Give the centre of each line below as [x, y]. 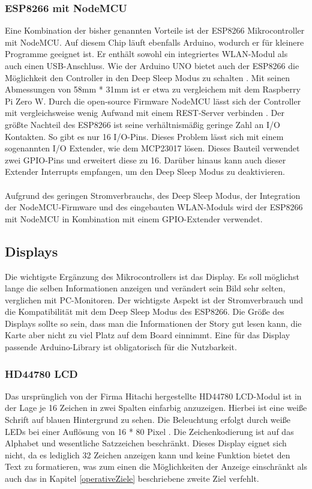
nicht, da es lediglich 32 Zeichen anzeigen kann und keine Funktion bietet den [148, 454]
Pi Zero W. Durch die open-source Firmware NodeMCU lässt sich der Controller [153, 101]
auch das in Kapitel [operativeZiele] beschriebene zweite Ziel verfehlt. [132, 478]
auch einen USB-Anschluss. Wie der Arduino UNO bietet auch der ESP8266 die [152, 65]
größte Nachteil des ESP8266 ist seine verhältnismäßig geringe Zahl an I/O [142, 124]
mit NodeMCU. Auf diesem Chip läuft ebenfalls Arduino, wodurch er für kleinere [154, 42]
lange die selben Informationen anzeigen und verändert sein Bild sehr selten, [145, 288]
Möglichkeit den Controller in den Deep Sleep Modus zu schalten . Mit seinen [147, 77]
